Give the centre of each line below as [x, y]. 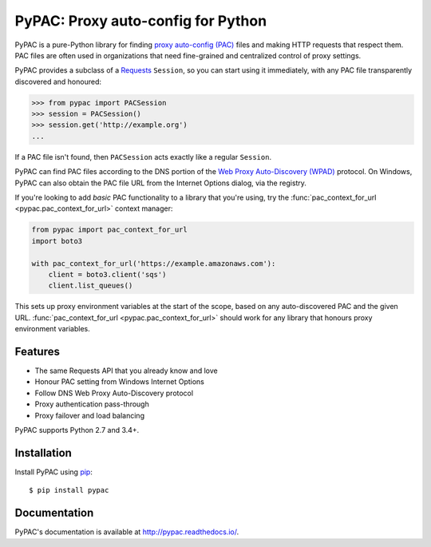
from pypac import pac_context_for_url [109, 230]
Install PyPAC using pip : [54, 472]
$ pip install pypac [69, 490]
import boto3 [57, 241]
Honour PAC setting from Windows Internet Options [120, 382]
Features [37, 351]
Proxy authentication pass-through [92, 404]
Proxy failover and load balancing [90, 415]
